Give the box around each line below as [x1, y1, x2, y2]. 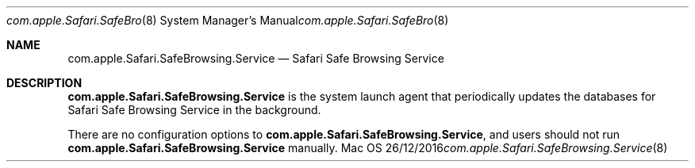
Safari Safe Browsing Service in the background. [67, 103, 321, 116]
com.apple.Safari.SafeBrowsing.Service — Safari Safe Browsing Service [67, 52, 444, 65]
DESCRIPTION [6, 76, 83, 90]
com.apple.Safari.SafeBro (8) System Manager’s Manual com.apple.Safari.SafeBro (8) [6, 13, 449, 27]
